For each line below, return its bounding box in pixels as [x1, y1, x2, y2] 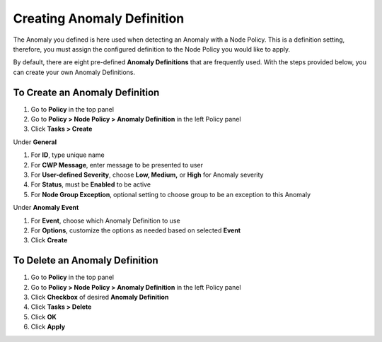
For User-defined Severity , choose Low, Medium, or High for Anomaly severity [30, 170, 264, 179]
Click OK [30, 312, 57, 321]
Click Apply [30, 322, 66, 331]
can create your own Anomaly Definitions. [13, 68, 136, 76]
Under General [13, 138, 57, 146]
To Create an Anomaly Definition [13, 86, 160, 98]
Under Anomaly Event [13, 204, 79, 212]
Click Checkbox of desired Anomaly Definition [30, 293, 169, 301]
